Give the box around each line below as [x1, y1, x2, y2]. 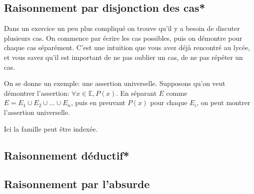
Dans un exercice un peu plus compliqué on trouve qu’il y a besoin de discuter [4, 23, 240, 33]
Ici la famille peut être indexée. [4, 123, 98, 134]
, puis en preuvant [71, 97, 126, 108]
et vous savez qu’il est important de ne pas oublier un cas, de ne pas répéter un [4, 52, 243, 62]
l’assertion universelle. [4, 107, 70, 117]
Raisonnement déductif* [4, 147, 130, 163]
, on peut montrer [197, 97, 251, 108]
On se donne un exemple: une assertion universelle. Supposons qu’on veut [4, 78, 226, 88]
